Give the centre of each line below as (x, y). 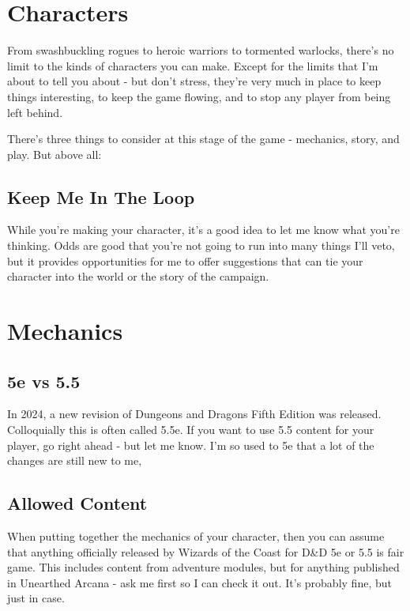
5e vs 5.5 (44, 381)
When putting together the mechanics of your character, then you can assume (196, 536)
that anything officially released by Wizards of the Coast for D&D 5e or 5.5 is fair (206, 551)
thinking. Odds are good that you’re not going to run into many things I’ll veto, (201, 245)
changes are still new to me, (75, 460)
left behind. (35, 112)
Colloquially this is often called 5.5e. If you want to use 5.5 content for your (191, 430)
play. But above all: (55, 154)
